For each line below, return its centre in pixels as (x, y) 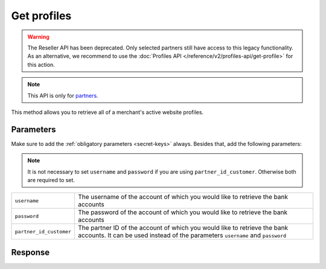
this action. (41, 65)
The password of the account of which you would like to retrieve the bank (183, 212)
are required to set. (51, 180)
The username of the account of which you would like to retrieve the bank (183, 197)
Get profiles (41, 16)
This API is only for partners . (63, 95)
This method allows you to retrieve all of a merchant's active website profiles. (107, 112)
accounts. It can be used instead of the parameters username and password (182, 235)
